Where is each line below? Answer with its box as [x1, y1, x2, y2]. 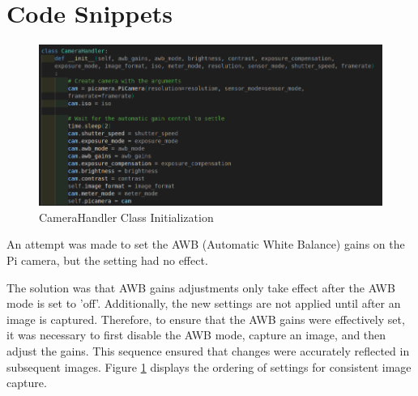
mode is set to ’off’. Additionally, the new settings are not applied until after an [6, 295, 401, 312]
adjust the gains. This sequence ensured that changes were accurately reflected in [6, 342, 410, 359]
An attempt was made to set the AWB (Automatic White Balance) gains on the [6, 236, 405, 253]
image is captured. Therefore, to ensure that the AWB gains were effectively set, [6, 310, 405, 327]
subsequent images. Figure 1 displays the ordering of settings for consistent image [6, 358, 412, 375]
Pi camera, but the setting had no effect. [6, 251, 208, 268]
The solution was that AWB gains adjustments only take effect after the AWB [6, 279, 395, 296]
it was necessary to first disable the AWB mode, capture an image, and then [6, 326, 386, 343]
